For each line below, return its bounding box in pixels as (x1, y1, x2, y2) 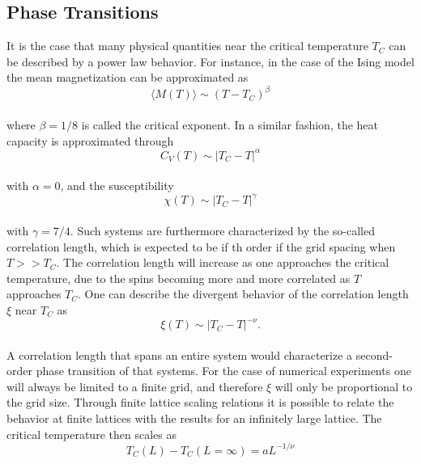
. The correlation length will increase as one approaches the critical (56, 254, 389, 271)
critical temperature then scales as (6, 425, 176, 442)
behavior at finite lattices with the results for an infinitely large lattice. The (6, 410, 382, 427)
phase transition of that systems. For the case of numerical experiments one (36, 362, 411, 379)
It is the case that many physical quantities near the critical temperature (6, 37, 368, 54)
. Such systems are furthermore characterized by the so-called (70, 222, 375, 239)
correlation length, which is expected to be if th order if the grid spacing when (6, 238, 396, 255)
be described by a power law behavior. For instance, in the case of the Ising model (6, 53, 415, 70)
